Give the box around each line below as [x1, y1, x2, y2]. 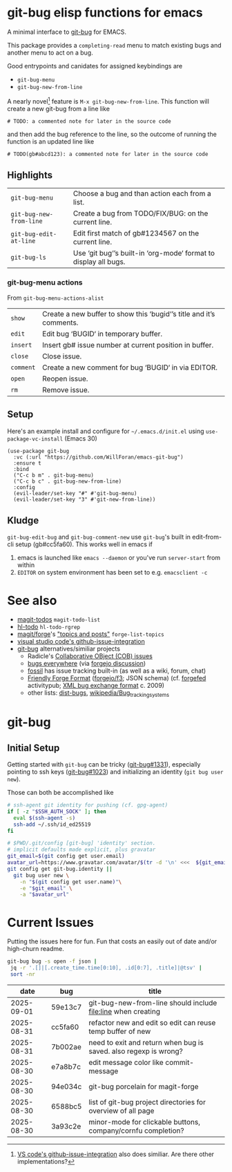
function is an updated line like [7, 137, 95, 146]
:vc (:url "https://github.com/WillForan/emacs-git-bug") [13, 454, 184, 461]
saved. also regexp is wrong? [88, 1046, 183, 1056]
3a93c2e [50, 1121, 81, 1131]
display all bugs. [72, 257, 126, 267]
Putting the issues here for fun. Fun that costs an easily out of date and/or [7, 937, 217, 945]
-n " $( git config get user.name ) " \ [19, 878, 122, 885]
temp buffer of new [88, 1026, 151, 1036]
